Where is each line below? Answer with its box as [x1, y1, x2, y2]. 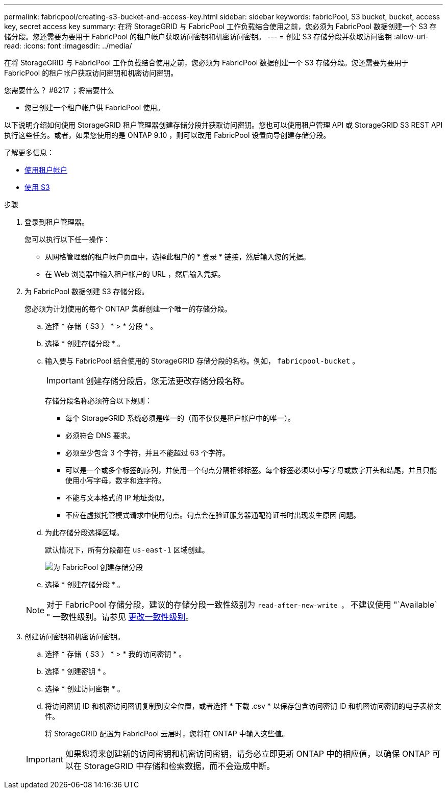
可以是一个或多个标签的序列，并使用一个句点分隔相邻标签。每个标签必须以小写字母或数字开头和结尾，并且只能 [65, 466, 437, 474]
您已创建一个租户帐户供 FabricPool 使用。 [24, 103, 165, 112]
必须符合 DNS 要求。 [65, 431, 135, 440]
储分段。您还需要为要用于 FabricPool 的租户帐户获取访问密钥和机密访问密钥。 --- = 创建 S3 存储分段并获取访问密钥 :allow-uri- [4, 32, 429, 41]
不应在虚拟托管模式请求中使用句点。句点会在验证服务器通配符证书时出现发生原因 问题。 [65, 511, 360, 519]
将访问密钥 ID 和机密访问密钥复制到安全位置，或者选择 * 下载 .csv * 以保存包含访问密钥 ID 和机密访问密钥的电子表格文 [45, 702, 441, 710]
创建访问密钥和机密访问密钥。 [24, 632, 125, 641]
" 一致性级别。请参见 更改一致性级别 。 [46, 612, 194, 622]
